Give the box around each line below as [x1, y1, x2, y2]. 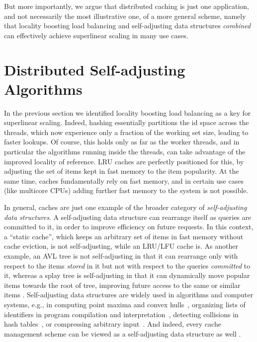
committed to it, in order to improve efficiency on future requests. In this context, [4, 221, 254, 232]
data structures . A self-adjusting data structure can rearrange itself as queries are [4, 211, 252, 222]
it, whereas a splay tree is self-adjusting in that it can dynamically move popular [4, 270, 250, 280]
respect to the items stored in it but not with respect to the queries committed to [4, 260, 251, 271]
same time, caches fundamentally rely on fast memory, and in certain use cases [4, 175, 244, 186]
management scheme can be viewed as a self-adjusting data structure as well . [4, 328, 241, 339]
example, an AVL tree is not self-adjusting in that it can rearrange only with [4, 251, 238, 261]
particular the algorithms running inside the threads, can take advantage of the [4, 146, 246, 157]
